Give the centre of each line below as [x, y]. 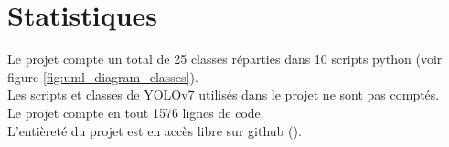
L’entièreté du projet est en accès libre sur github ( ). [155, 130]
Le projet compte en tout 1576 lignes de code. [136, 112]
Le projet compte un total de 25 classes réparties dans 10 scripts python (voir [225, 59]
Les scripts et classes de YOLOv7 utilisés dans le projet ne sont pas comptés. [224, 94]
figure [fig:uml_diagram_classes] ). [103, 76]
